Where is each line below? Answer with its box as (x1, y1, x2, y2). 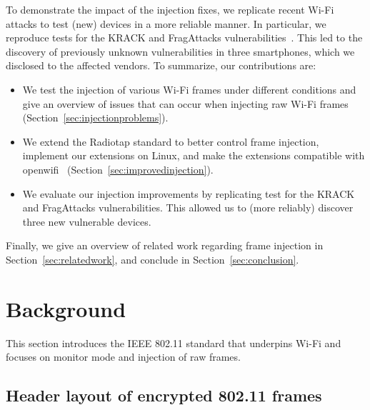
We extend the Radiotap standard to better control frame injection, (22, 134, 319, 149)
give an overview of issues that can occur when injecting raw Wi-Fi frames (22, 96, 349, 111)
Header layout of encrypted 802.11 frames (6, 384, 322, 406)
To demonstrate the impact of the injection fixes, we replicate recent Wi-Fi (6, 2, 334, 16)
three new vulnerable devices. (22, 214, 151, 229)
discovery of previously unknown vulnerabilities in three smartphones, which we (6, 44, 355, 59)
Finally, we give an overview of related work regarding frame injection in (6, 238, 324, 253)
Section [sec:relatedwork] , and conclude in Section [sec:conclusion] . (6, 251, 299, 266)
